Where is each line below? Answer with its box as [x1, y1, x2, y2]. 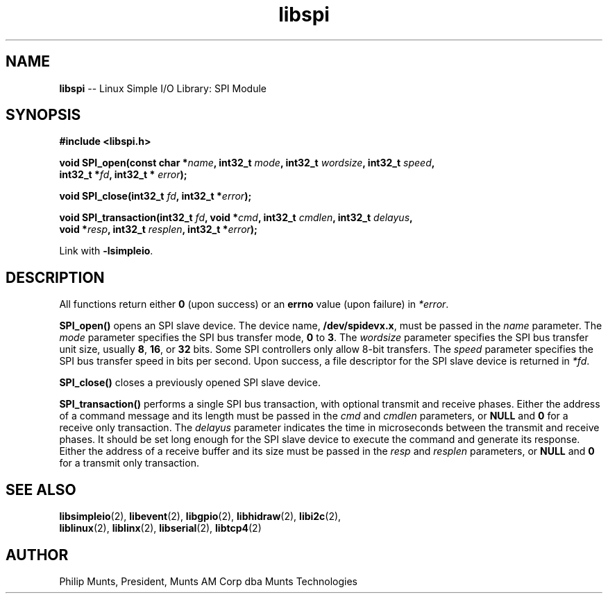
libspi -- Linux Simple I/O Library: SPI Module [59, 82, 267, 94]
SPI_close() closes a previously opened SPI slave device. [59, 376, 321, 389]
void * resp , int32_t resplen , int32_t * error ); [59, 223, 257, 236]
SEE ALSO [6, 480, 76, 498]
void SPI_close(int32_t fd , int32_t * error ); [59, 190, 252, 202]
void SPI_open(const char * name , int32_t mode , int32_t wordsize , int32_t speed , [59, 157, 435, 169]
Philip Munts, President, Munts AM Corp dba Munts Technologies [59, 575, 358, 587]
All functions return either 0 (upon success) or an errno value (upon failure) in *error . [59, 298, 449, 311]
